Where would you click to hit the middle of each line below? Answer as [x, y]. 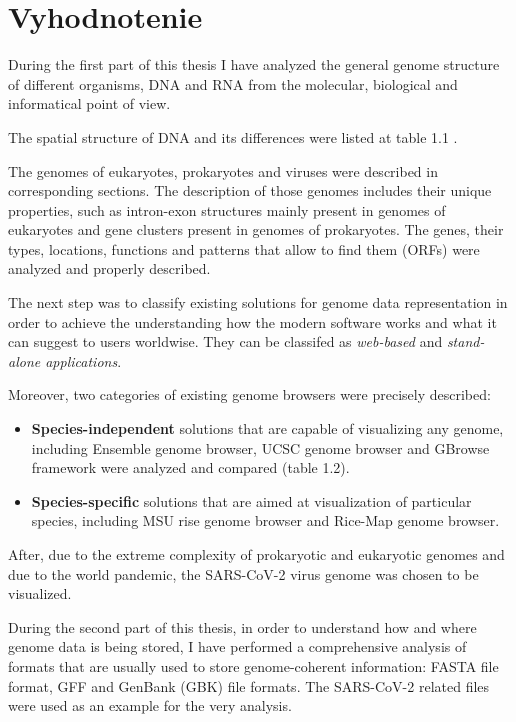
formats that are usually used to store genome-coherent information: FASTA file [253, 665]
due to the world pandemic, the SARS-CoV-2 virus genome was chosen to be [243, 573]
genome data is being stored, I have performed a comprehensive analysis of [237, 646]
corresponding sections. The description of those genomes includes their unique [250, 190]
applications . [83, 360]
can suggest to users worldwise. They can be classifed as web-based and [225, 341]
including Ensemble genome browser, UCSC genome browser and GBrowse [260, 447]
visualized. [40, 593]
